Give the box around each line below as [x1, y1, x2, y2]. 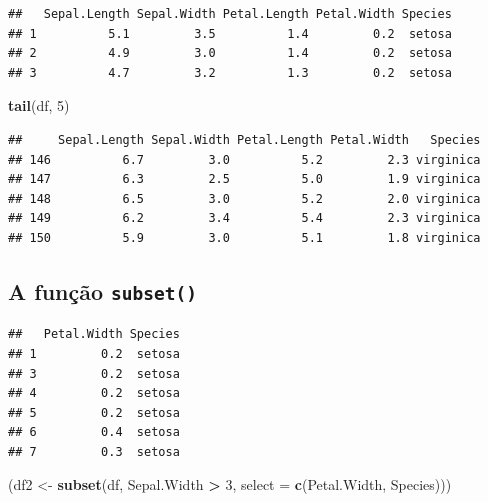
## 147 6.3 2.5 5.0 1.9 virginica [8, 172, 481, 187]
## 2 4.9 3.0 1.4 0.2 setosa [8, 46, 452, 61]
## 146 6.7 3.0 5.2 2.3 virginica [8, 152, 481, 167]
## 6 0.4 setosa [8, 425, 180, 440]
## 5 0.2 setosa [8, 405, 180, 420]
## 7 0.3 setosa [8, 444, 180, 459]
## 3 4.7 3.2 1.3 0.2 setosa [8, 65, 452, 80]
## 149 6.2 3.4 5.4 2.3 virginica [8, 211, 481, 226]
